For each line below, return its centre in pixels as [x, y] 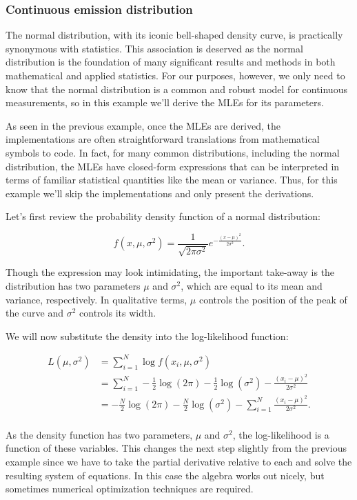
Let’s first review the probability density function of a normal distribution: [163, 216]
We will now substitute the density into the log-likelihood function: [147, 336]
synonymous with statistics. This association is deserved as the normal [154, 48]
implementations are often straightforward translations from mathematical [163, 139]
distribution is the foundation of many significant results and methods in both [171, 62]
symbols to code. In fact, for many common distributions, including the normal [173, 152]
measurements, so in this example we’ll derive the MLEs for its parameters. [165, 102]
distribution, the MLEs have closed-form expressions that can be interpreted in [173, 166]
